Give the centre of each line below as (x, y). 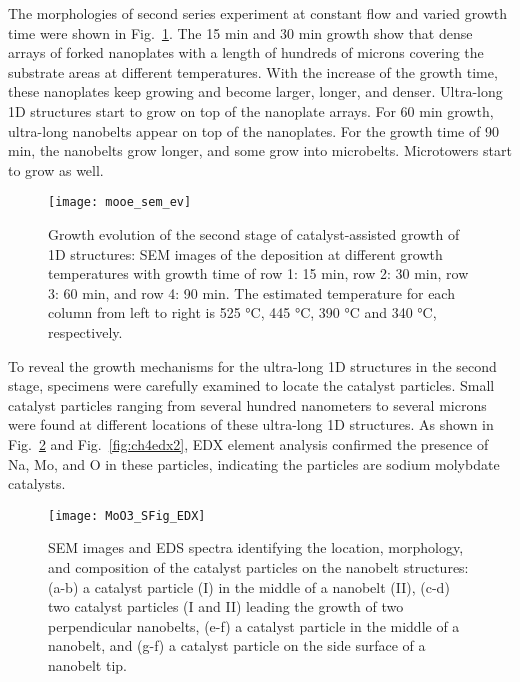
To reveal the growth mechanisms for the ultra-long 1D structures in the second (252, 365)
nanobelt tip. (87, 664)
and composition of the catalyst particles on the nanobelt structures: (258, 566)
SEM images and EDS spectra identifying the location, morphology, (256, 547)
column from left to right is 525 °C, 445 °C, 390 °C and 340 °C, (242, 312)
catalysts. (37, 483)
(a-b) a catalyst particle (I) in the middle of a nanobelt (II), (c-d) (249, 586)
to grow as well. (56, 169)
